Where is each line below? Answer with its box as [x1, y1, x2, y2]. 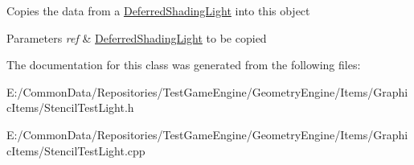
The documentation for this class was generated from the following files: [6, 56, 361, 73]
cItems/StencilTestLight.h [6, 99, 134, 116]
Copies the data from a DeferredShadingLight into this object [6, 2, 310, 19]
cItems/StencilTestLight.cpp [6, 142, 146, 159]
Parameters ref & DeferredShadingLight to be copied [6, 29, 267, 46]
